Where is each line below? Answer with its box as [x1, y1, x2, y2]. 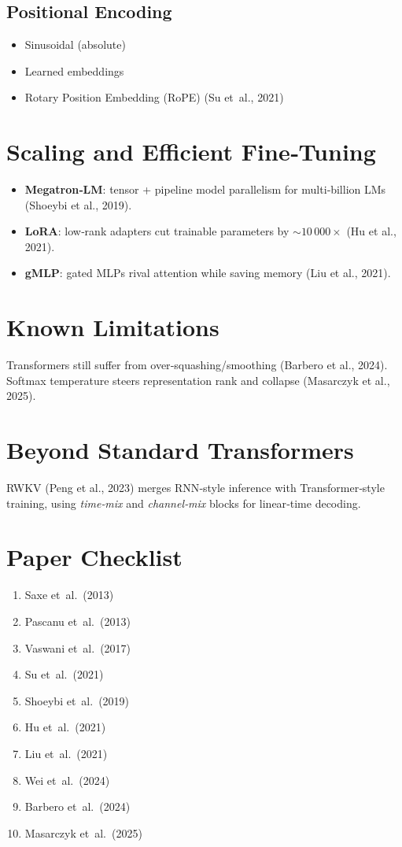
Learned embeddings [24, 62, 124, 79]
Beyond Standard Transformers [6, 434, 354, 466]
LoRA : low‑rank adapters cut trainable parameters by [24, 223, 290, 239]
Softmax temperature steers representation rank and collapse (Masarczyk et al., [6, 372, 390, 388]
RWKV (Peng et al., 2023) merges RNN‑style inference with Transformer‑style [6, 479, 385, 496]
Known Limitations [6, 311, 219, 343]
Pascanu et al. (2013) [24, 613, 131, 630]
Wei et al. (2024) [24, 771, 110, 788]
